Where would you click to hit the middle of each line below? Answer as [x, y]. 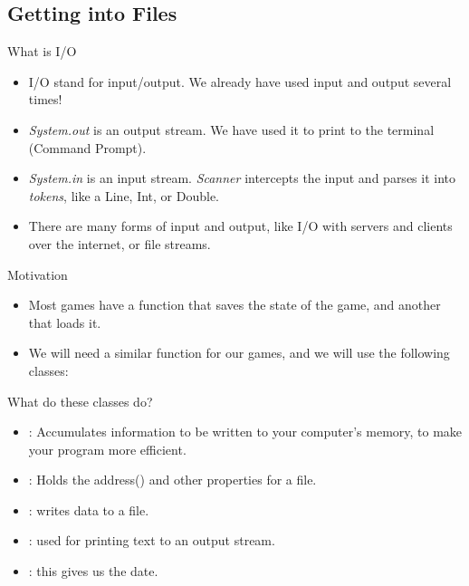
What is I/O [42, 51]
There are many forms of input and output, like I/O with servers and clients [240, 226]
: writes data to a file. [89, 509]
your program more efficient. [107, 449]
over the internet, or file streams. [120, 243]
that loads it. [65, 322]
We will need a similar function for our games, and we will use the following [239, 353]
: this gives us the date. [93, 571]
